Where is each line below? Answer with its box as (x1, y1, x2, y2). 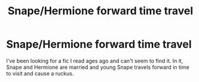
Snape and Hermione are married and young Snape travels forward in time (6, 64, 189, 71)
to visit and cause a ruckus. (6, 70, 74, 77)
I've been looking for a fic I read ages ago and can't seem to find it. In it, (6, 57, 183, 64)
